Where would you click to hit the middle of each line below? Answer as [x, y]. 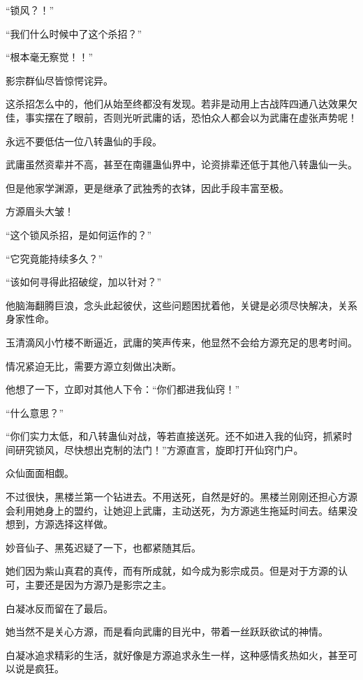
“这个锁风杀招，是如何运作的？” [79, 234]
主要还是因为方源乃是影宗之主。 [98, 585]
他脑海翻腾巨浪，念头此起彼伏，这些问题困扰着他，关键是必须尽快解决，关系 [181, 305]
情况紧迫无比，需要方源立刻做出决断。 [94, 365]
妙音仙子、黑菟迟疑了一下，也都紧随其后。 [103, 547]
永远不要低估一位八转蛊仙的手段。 [84, 141]
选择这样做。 [83, 524]
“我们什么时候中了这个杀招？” [74, 33]
